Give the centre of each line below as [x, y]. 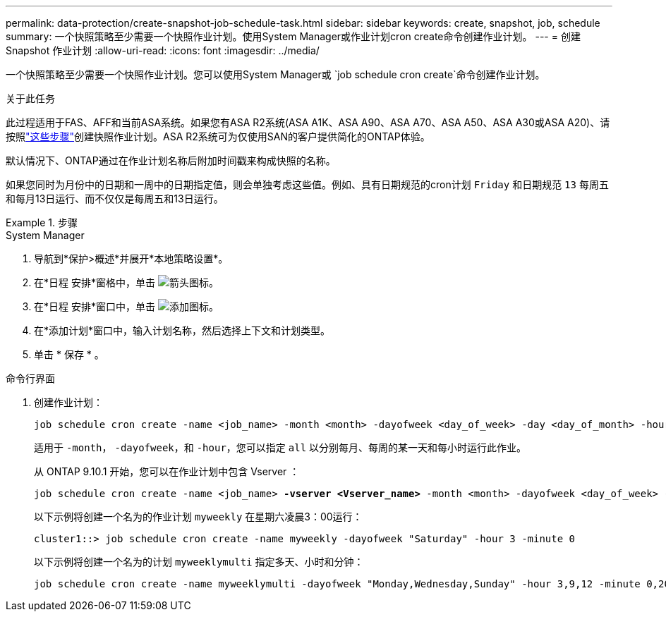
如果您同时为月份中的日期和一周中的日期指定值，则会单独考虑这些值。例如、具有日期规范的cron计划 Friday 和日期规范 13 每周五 [307, 184]
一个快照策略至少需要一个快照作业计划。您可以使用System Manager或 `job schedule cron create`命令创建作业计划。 [276, 74]
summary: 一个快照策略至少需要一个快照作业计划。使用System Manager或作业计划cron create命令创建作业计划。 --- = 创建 [293, 36]
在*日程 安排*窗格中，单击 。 [126, 282]
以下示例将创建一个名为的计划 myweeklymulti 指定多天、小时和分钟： [199, 562]
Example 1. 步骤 [42, 222]
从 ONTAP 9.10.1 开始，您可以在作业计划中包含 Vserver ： [167, 471]
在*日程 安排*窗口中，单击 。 [126, 306]
